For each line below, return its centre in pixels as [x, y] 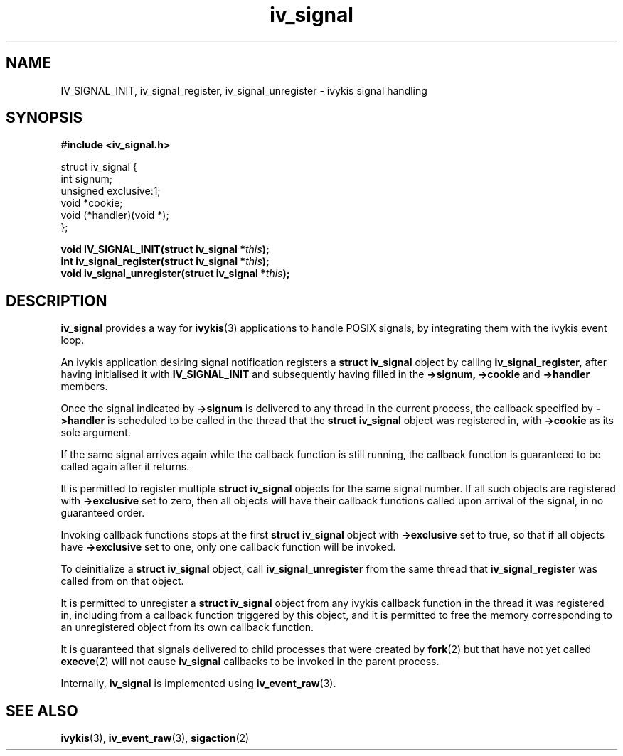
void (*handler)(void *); [115, 215]
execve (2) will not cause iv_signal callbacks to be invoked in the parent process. [250, 661]
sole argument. [96, 433]
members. [84, 387]
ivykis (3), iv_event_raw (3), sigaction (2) [155, 738]
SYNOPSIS [44, 118]
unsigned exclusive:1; [111, 191]
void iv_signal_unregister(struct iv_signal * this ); [175, 274]
